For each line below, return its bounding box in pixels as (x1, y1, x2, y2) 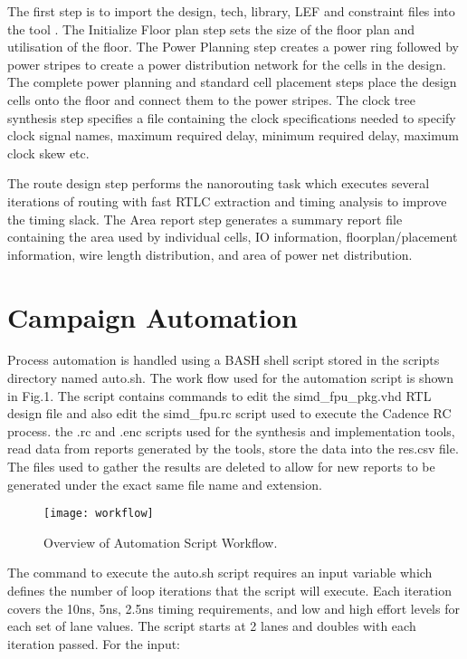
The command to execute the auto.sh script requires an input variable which (7, 563, 433, 582)
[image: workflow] (43, 507, 154, 521)
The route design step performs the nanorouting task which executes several (7, 174, 430, 193)
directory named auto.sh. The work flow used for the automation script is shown (7, 368, 453, 387)
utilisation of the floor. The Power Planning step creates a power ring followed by (7, 37, 459, 56)
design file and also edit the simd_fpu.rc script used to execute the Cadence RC (7, 404, 452, 423)
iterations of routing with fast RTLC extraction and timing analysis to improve (7, 191, 447, 210)
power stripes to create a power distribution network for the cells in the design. (7, 54, 446, 73)
